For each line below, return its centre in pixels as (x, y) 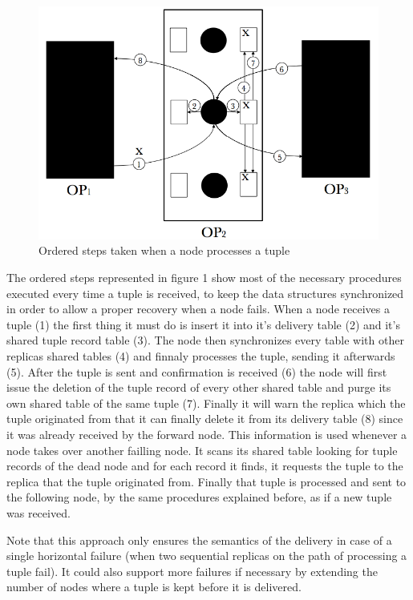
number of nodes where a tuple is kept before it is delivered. (154, 587)
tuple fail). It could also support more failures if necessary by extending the (192, 571)
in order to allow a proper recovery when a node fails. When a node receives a (198, 309)
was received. (38, 512)
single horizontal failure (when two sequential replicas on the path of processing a (207, 556)
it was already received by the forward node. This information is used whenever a (207, 434)
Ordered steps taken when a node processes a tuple (164, 250)
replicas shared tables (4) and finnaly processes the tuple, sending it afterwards (201, 356)
